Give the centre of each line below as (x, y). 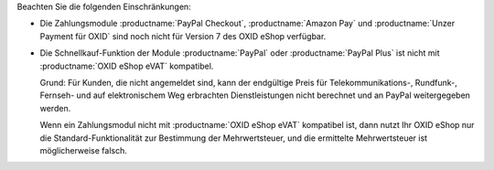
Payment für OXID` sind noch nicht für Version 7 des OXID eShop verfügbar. (183, 36)
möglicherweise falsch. (84, 150)
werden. (55, 108)
